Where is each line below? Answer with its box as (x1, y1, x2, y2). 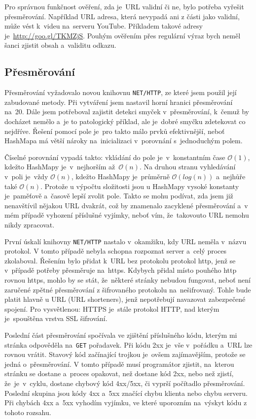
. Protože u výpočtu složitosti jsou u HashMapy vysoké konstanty (40, 181, 239, 191)
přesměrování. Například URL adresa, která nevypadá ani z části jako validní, (4, 11, 240, 21)
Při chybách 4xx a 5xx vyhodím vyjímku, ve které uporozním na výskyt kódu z (4, 397, 247, 408)
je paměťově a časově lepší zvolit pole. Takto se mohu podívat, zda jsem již (4, 191, 233, 201)
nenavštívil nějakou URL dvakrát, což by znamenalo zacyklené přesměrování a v (4, 200, 248, 210)
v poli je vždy (4, 171, 48, 181)
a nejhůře (216, 171, 246, 181)
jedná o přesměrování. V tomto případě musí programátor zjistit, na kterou (4, 358, 234, 369)
